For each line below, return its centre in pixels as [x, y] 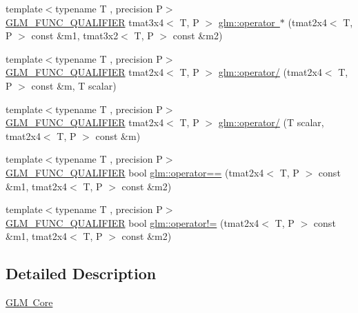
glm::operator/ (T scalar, [271, 122]
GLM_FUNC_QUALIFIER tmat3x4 [85, 22]
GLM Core [29, 302]
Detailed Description [81, 273]
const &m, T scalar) [74, 85]
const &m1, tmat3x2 [75, 36]
